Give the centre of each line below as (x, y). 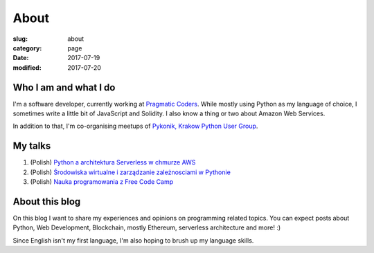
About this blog (47, 202)
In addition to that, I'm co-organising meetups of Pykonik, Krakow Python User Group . (135, 126)
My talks (32, 146)
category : (27, 48)
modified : (27, 67)
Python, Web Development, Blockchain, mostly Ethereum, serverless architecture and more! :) (147, 227)
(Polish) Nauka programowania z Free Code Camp (101, 182)
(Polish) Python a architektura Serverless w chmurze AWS (113, 162)
